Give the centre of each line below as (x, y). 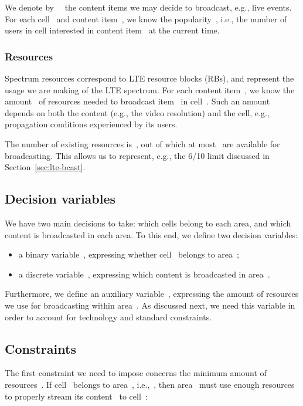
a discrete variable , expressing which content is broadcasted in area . (144, 274)
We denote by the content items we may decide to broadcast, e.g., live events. (148, 7)
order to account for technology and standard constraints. (108, 317)
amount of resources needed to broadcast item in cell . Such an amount (137, 101)
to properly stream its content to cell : (76, 396)
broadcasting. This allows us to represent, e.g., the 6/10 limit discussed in (137, 155)
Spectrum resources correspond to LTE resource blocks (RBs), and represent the (149, 78)
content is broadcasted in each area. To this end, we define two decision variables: (151, 234)
